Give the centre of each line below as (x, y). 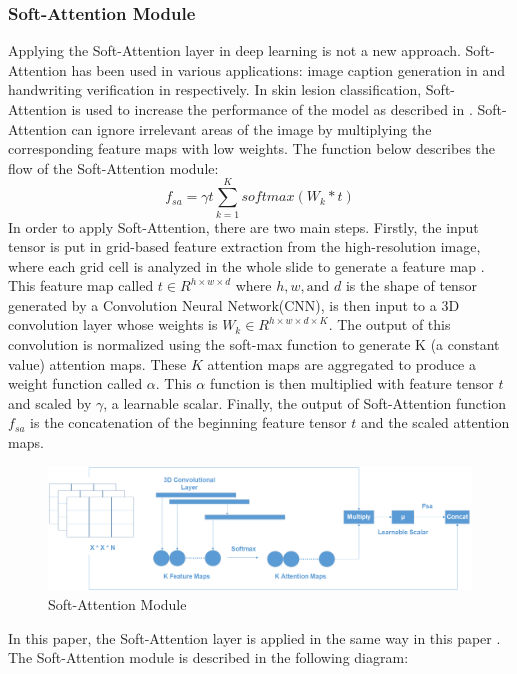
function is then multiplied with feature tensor (351, 383)
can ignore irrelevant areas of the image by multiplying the (251, 128)
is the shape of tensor (411, 285)
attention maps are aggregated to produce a (341, 363)
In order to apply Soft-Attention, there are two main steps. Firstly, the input (243, 226)
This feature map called (81, 285)
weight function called (75, 383)
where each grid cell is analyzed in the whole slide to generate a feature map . (246, 265)
